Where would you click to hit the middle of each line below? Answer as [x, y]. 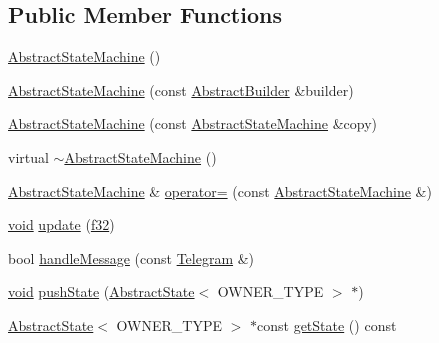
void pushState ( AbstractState [101, 291]
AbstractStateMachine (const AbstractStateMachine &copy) [193, 123]
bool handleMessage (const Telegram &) [131, 257]
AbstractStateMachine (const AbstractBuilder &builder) [181, 89]
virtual [28, 156]
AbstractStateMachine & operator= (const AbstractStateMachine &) [220, 190]
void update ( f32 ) [61, 224]
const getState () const [327, 324]
